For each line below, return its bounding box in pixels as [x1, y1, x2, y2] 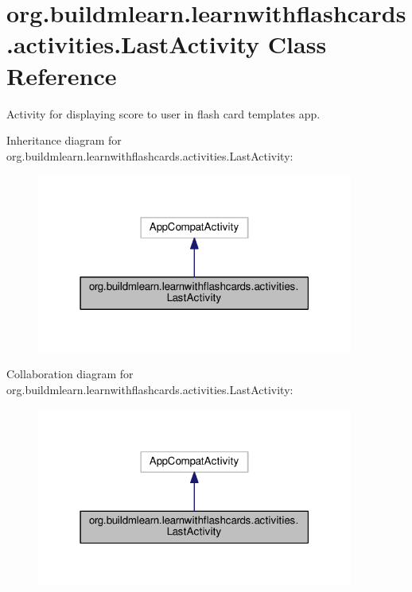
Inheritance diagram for [6, 132, 122, 149]
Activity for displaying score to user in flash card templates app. [6, 105, 321, 122]
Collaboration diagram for [6, 366, 134, 382]
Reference [6, 59, 117, 91]
